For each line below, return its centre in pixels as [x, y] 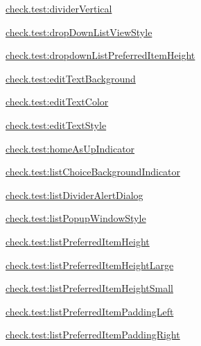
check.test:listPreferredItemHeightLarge [90, 265]
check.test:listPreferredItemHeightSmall [89, 288]
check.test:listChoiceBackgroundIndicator [93, 172]
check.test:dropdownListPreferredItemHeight [101, 55]
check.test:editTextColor [57, 102]
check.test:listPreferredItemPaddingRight [93, 335]
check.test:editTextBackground [71, 78]
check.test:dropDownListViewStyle [79, 32]
